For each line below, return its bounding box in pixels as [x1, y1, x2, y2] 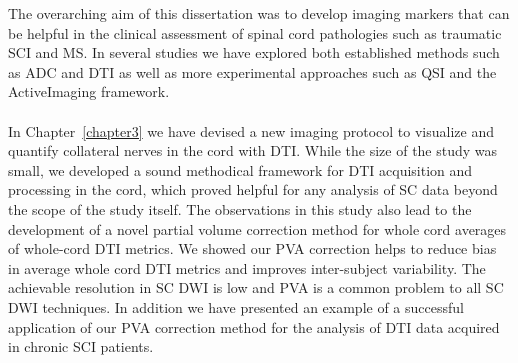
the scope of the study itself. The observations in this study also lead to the [8, 198, 472, 219]
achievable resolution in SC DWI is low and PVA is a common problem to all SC [8, 277, 504, 298]
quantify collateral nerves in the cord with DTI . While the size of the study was [8, 140, 498, 161]
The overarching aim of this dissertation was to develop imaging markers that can [8, 3, 510, 23]
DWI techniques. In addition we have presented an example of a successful [8, 296, 464, 317]
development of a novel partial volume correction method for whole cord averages [8, 218, 507, 239]
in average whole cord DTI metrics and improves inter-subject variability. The [8, 257, 486, 278]
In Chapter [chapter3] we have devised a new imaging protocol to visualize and [8, 120, 494, 141]
